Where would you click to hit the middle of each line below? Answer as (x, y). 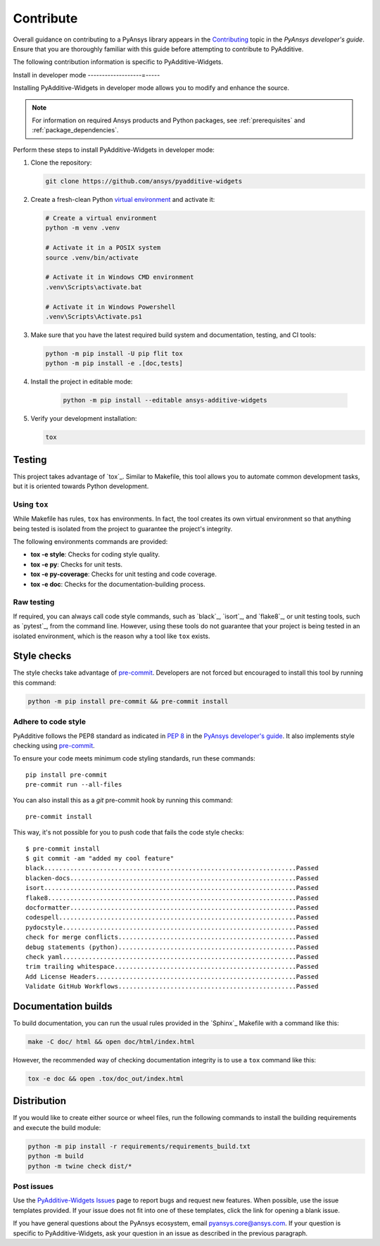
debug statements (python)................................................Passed (172, 947)
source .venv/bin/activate (92, 258)
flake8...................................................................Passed (172, 898)
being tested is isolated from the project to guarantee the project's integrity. (123, 528)
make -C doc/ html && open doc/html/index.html (111, 1042)
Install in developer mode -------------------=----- (87, 75)
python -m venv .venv (83, 228)
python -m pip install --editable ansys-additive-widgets (165, 400)
